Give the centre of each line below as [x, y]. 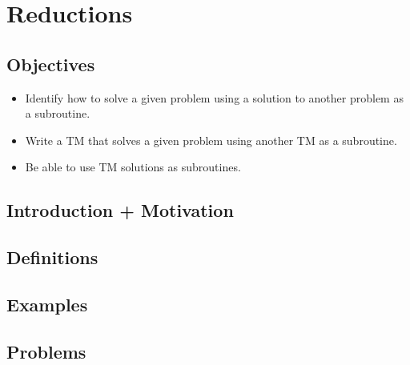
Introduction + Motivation [120, 210]
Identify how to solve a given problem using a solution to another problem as [214, 97]
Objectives [51, 64]
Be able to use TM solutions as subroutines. [133, 167]
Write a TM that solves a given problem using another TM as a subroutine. [211, 140]
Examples [47, 304]
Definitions [52, 257]
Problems [46, 351]
